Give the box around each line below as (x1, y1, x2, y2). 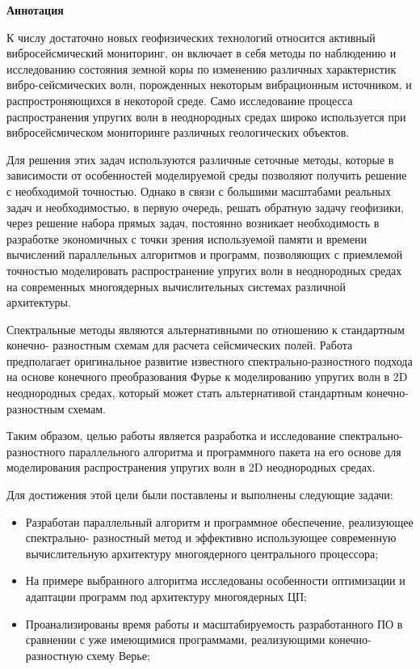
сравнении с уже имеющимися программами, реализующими (25, 631, 325, 648)
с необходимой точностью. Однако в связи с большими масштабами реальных (6, 182, 391, 199)
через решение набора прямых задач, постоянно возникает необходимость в (6, 214, 380, 231)
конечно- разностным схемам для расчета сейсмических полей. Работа (6, 337, 353, 354)
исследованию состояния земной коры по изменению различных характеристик (6, 60, 397, 77)
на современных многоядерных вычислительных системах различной (6, 277, 346, 294)
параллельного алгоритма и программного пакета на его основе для (69, 442, 401, 459)
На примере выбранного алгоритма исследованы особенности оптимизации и (25, 572, 405, 589)
